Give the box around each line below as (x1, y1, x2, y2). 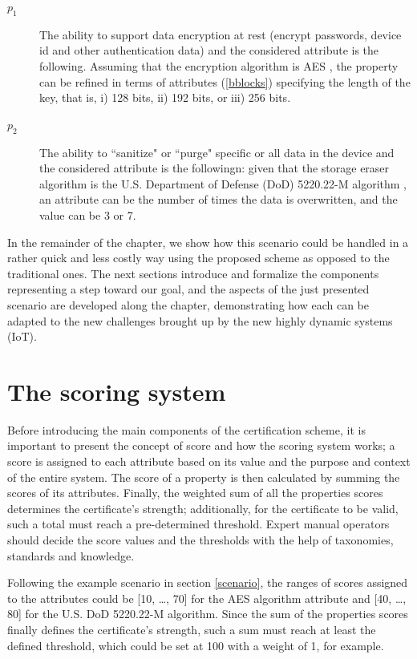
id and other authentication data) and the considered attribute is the (39, 42, 379, 59)
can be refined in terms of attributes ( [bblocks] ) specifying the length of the (39, 73, 411, 90)
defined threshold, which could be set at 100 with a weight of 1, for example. (7, 637, 384, 653)
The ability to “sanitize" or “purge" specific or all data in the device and (39, 144, 395, 160)
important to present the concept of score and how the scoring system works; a (7, 437, 395, 454)
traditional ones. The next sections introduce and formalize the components (7, 265, 379, 281)
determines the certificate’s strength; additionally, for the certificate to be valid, (7, 499, 399, 516)
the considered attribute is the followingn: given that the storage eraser (39, 160, 390, 176)
